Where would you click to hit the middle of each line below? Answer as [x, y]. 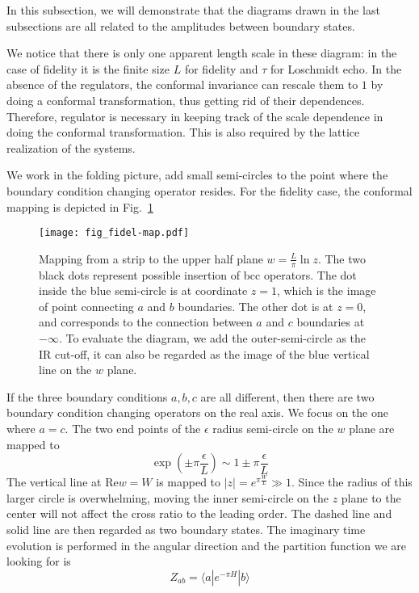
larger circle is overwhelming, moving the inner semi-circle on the [168, 497]
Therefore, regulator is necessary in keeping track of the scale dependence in [195, 116]
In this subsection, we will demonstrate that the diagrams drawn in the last [193, 10]
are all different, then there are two [287, 396]
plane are [372, 428]
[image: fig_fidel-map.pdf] [114, 233]
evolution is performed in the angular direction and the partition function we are [207, 545]
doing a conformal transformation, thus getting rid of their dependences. [186, 100]
